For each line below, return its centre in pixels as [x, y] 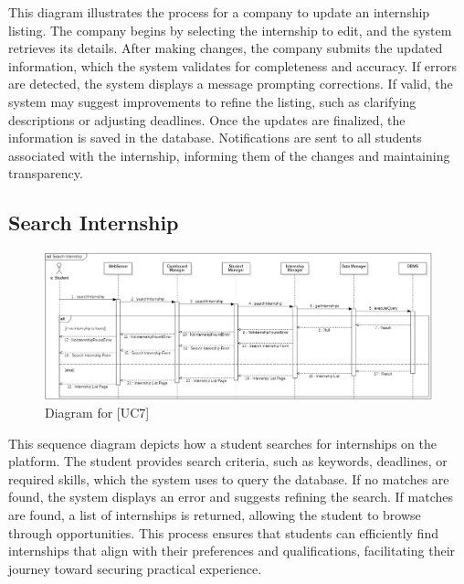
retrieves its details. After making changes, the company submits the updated [226, 48]
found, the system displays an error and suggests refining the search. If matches [231, 497]
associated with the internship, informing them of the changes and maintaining [229, 155]
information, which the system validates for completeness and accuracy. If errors [233, 65]
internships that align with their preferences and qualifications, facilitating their [232, 551]
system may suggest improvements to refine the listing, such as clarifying [212, 101]
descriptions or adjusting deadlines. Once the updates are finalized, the [207, 119]
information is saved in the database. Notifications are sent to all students [215, 138]
